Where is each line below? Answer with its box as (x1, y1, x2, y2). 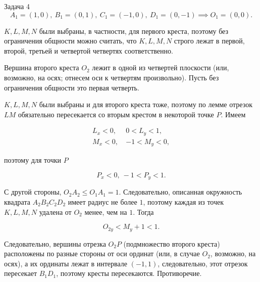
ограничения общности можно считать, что (4, 35, 137, 46)
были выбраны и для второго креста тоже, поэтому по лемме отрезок (39, 99, 252, 110)
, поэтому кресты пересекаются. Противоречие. (56, 268, 202, 278)
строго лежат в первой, (174, 35, 245, 46)
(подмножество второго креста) (123, 238, 220, 249)
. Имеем (221, 109, 246, 119)
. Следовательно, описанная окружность (119, 186, 242, 197)
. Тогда (133, 206, 154, 217)
